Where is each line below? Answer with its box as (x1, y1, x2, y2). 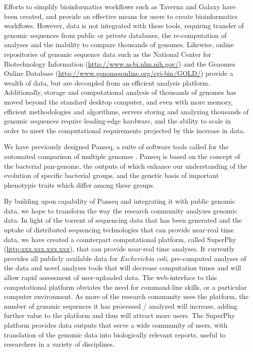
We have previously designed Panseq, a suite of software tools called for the (4, 141, 229, 152)
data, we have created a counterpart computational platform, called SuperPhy (4, 234, 236, 244)
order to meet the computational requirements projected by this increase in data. (4, 125, 245, 135)
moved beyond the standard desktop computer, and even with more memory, (4, 96, 233, 106)
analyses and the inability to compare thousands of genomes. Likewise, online (4, 39, 234, 50)
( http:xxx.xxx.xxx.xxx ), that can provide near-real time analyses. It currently (4, 244, 235, 254)
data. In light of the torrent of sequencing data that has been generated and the (4, 215, 242, 225)
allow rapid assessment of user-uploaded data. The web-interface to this (4, 272, 217, 282)
